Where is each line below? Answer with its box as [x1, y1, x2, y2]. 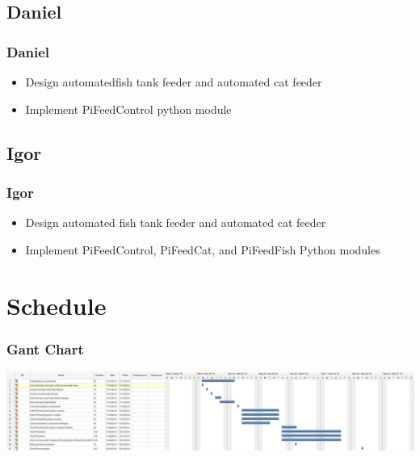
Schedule [6, 288, 107, 321]
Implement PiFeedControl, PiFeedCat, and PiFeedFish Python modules [25, 241, 380, 258]
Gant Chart [6, 338, 84, 358]
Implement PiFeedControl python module [25, 100, 232, 117]
